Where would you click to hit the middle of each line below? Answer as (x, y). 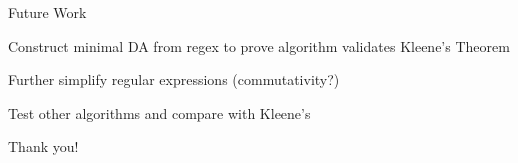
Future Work (47, 12)
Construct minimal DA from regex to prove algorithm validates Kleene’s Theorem (259, 45)
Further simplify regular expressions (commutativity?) (174, 79)
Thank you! (43, 146)
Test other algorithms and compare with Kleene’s (159, 112)
